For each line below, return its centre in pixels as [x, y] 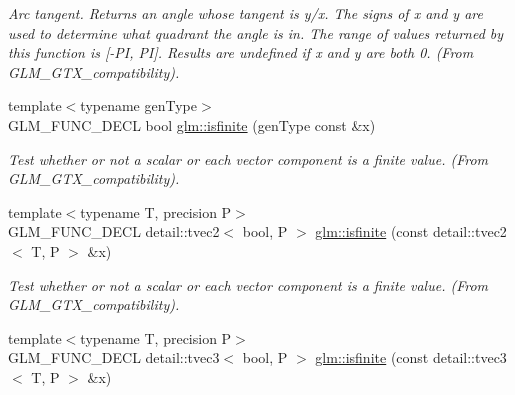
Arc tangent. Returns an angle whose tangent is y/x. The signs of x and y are [245, 13]
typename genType [138, 105]
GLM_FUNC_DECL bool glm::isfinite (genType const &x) [192, 124]
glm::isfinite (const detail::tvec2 [411, 231]
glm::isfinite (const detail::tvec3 [411, 357]
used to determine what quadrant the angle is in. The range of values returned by [256, 32]
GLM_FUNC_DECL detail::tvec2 [114, 231]
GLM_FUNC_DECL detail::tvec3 [114, 357]
